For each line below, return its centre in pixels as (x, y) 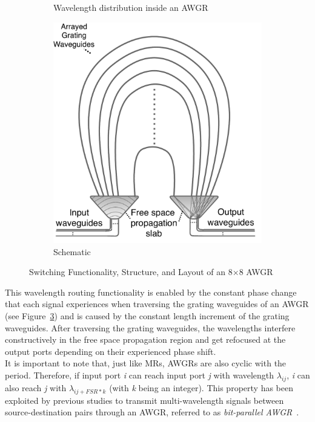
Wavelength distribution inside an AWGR (131, 7)
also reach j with (36, 387)
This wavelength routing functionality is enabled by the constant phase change (151, 292)
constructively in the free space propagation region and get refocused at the (145, 339)
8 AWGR (256, 272)
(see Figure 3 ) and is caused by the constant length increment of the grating (147, 315)
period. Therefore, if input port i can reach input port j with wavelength (140, 375)
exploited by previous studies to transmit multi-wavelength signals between (144, 400)
